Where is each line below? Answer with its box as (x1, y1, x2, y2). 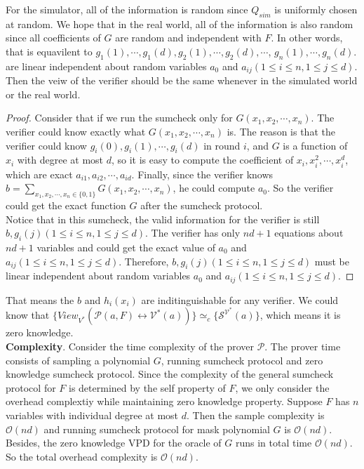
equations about (274, 225, 344, 240)
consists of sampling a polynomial (6, 352, 151, 367)
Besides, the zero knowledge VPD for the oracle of (6, 435, 222, 450)
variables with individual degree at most (6, 408, 179, 422)
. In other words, (271, 30, 343, 45)
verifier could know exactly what (6, 124, 146, 139)
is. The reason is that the (227, 124, 335, 139)
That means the (6, 292, 74, 307)
